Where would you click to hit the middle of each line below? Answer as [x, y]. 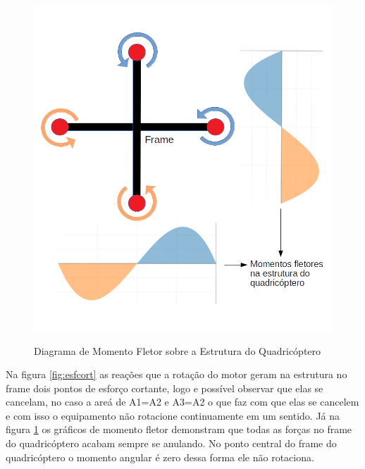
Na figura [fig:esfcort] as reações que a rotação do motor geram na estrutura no [177, 374]
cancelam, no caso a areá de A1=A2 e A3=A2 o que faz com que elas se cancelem [182, 402]
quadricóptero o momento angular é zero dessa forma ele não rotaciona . [160, 457]
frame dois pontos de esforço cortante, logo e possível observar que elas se [165, 388]
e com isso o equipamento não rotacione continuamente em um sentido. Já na [173, 415]
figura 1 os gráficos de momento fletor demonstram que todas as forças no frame [179, 429]
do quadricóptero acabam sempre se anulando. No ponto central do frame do [171, 443]
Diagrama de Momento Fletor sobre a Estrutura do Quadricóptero [178, 350]
